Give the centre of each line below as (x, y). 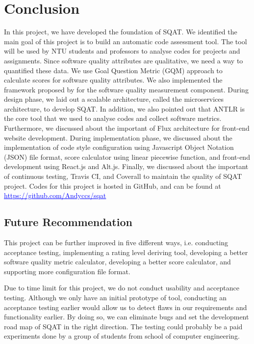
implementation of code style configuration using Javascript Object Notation (119, 147)
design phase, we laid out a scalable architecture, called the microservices (114, 99)
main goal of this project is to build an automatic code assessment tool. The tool (126, 41)
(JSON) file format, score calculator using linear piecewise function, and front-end (127, 157)
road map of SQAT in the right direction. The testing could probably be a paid (123, 326)
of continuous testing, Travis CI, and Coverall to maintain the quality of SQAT (123, 176)
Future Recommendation (68, 222)
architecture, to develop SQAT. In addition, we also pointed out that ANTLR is (125, 108)
